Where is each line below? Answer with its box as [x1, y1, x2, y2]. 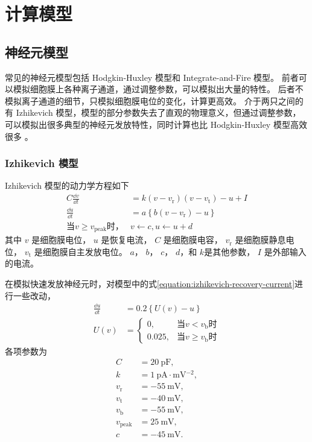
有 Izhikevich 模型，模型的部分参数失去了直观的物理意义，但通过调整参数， [5, 106, 301, 119]
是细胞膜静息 [235, 233, 286, 246]
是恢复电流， [101, 233, 152, 246]
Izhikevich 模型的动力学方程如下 [5, 179, 129, 192]
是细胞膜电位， [31, 233, 91, 246]
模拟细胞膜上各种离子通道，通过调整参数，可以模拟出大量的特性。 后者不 [13, 83, 304, 95]
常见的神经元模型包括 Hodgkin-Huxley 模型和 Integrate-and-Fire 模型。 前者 [5, 71, 299, 83]
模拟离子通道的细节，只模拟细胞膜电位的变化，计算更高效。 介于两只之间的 [5, 94, 304, 107]
